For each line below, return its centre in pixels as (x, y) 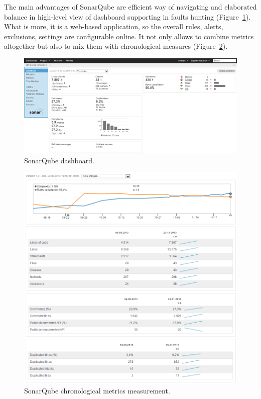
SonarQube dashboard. (59, 160)
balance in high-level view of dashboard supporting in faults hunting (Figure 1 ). (127, 16)
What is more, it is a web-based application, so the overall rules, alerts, (114, 26)
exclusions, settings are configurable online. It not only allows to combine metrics (129, 36)
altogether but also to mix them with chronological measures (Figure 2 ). (116, 46)
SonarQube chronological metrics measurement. (97, 391)
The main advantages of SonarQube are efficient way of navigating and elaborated (130, 7)
